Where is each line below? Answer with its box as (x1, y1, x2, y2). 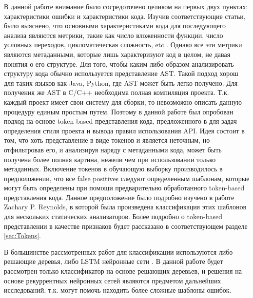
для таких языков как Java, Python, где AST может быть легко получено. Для (4, 77, 238, 88)
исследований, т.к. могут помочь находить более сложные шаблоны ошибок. (4, 285, 232, 295)
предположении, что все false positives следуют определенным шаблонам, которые (4, 173, 250, 183)
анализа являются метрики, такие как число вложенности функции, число (4, 30, 223, 40)
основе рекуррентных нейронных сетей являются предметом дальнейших (4, 275, 221, 285)
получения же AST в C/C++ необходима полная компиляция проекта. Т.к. (4, 87, 229, 97)
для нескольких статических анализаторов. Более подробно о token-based (4, 211, 222, 222)
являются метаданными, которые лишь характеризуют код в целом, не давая (4, 49, 231, 59)
